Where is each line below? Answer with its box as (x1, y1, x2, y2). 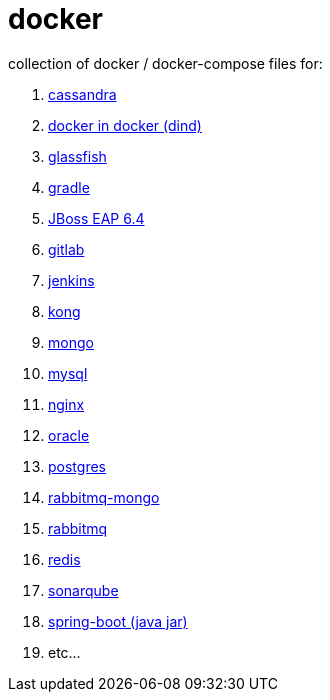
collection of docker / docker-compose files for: (8, 54, 323, 72)
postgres (48, 457, 106, 475)
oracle (48, 426, 90, 444)
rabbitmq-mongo (48, 488, 160, 506)
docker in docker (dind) (48, 116, 202, 134)
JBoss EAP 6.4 (48, 209, 145, 227)
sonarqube (48, 581, 119, 599)
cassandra (48, 85, 117, 103)
